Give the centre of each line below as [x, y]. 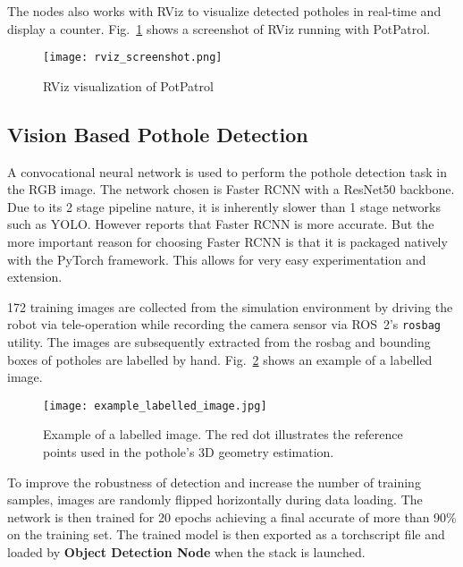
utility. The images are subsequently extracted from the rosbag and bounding [219, 342]
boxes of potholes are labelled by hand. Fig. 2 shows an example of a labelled [220, 359]
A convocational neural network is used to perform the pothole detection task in [227, 171]
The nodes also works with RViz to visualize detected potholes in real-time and [224, 11]
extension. [35, 277]
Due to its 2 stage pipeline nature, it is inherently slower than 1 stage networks [224, 206]
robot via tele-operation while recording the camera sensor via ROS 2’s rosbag [224, 324]
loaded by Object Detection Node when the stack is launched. [186, 552]
